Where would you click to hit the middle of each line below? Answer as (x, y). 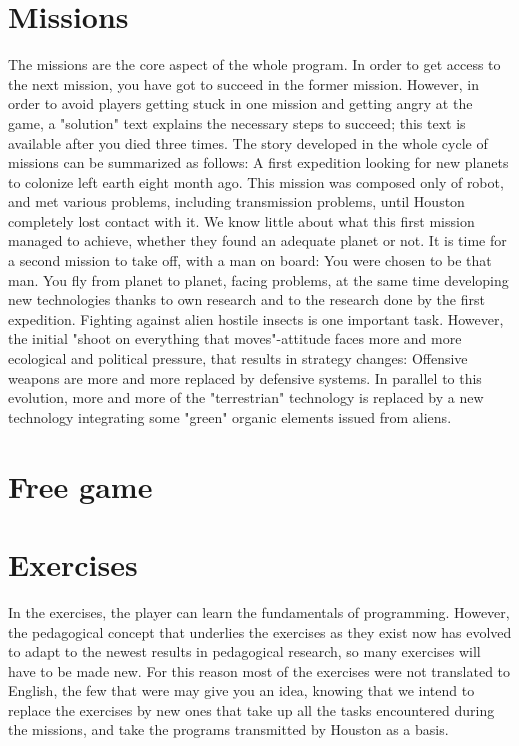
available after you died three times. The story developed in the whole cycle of (248, 142)
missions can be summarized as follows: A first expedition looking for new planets (258, 162)
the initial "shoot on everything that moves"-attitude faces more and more (235, 338)
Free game (80, 485)
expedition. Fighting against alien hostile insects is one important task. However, (256, 318)
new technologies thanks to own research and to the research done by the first (246, 299)
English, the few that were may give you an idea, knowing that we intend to (241, 690)
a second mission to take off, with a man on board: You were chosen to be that (250, 260)
